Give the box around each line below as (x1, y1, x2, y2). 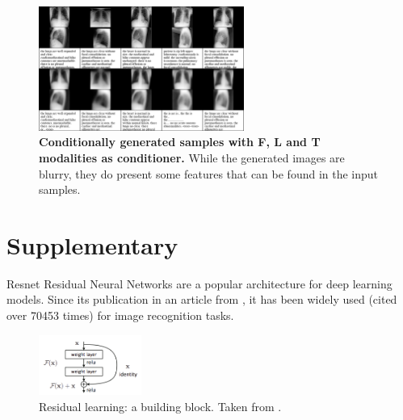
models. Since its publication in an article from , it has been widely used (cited (6, 291, 397, 308)
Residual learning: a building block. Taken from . (39, 397, 282, 414)
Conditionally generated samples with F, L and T (39, 133, 321, 150)
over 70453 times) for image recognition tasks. (6, 307, 234, 324)
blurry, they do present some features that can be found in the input (39, 165, 379, 182)
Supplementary (6, 228, 178, 261)
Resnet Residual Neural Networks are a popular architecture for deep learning (6, 275, 393, 292)
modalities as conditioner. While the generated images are (39, 149, 345, 166)
